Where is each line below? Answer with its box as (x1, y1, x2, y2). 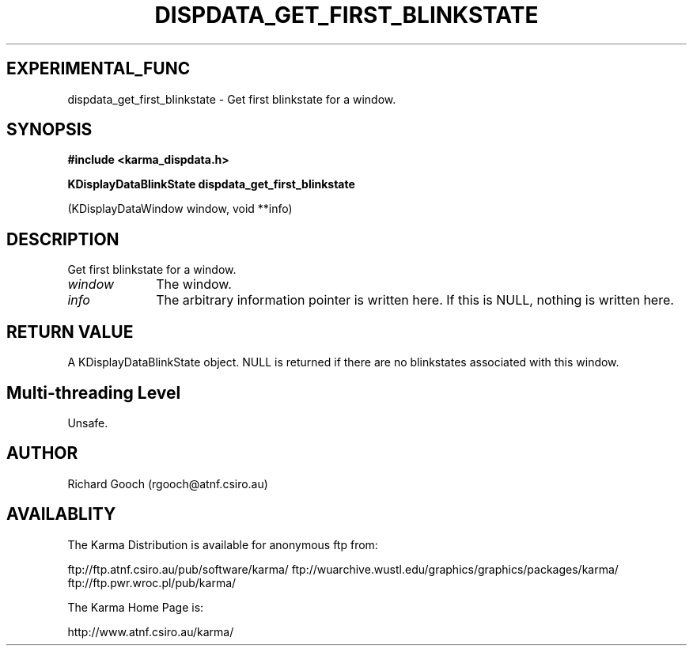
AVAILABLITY (6, 504, 116, 525)
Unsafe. (67, 415, 108, 430)
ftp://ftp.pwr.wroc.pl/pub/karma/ (67, 575, 237, 589)
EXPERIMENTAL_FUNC (6, 59, 191, 79)
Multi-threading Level (6, 382, 181, 403)
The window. (156, 276, 232, 293)
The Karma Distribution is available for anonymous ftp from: (67, 537, 378, 552)
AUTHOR (6, 443, 78, 464)
